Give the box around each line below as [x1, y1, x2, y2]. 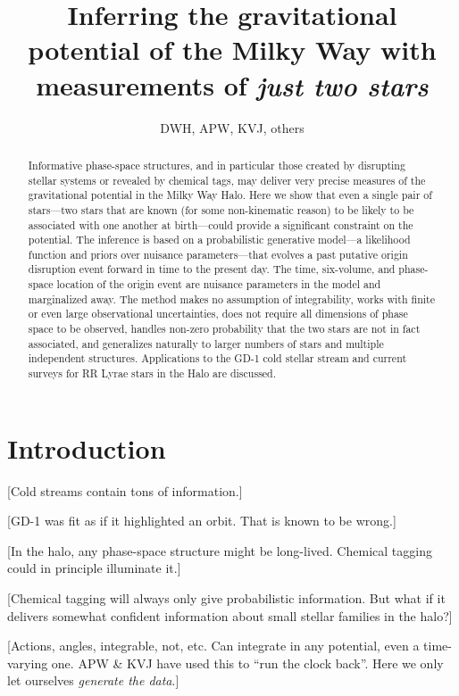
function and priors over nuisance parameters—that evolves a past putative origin [28, 246, 408, 261]
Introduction [7, 429, 166, 466]
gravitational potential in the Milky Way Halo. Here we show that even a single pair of [28, 187, 432, 203]
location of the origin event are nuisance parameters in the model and [56, 277, 381, 292]
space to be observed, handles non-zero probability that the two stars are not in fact [28, 321, 421, 336]
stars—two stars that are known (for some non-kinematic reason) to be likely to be [28, 202, 414, 217]
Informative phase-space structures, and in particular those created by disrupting [28, 157, 405, 172]
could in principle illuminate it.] [7, 559, 181, 577]
